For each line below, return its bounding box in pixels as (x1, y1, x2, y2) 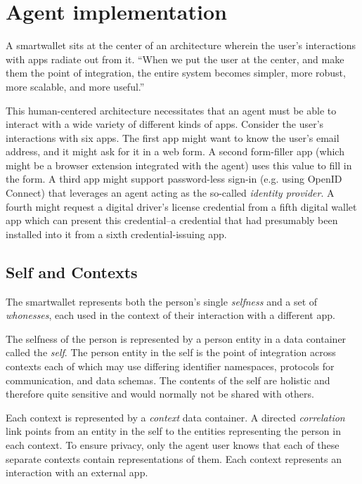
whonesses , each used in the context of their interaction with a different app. (6, 308, 335, 322)
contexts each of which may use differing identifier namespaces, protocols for (6, 359, 335, 374)
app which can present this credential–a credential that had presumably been (6, 213, 338, 228)
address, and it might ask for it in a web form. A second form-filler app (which (6, 144, 344, 159)
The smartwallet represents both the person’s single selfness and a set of (6, 294, 318, 308)
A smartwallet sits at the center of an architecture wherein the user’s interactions (6, 38, 356, 53)
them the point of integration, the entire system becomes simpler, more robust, (6, 65, 346, 80)
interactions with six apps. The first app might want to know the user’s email (6, 130, 340, 145)
